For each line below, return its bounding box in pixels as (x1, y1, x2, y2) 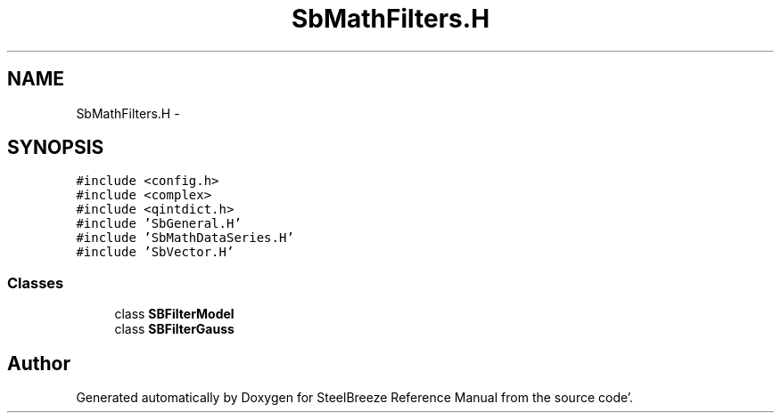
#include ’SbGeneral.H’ (76, 216, 242, 231)
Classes (7, 273, 64, 292)
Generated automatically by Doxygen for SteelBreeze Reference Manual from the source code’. (76, 390, 634, 406)
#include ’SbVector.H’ (76, 245, 234, 260)
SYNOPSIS (7, 136, 104, 159)
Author (7, 351, 70, 375)
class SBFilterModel (114, 306, 234, 322)
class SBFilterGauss (114, 321, 234, 337)
